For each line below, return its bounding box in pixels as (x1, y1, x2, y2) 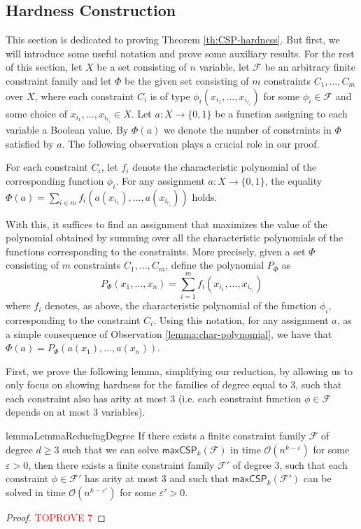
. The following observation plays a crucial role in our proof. (62, 136, 320, 150)
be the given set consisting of (125, 73, 249, 87)
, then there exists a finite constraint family (28, 457, 215, 472)
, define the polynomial (165, 258, 264, 272)
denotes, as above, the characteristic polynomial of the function (45, 298, 317, 313)
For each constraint (6, 160, 88, 174)
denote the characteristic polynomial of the (132, 160, 317, 174)
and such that (169, 471, 229, 486)
